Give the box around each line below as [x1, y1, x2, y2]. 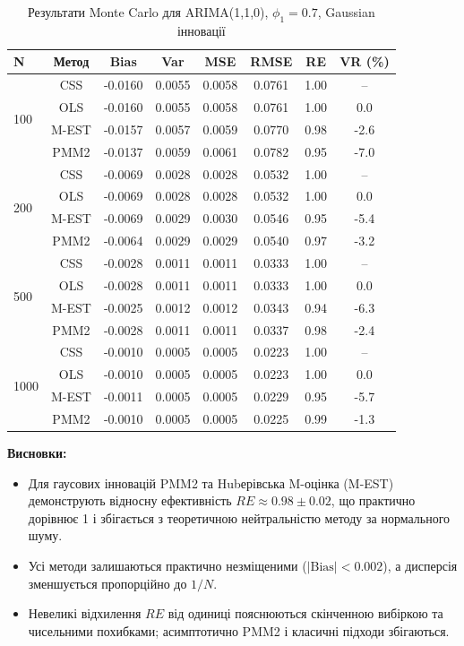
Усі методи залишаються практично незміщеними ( [28, 556, 307, 574]
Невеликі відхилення [28, 604, 142, 623]
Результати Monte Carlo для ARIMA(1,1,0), [27, 3, 269, 21]
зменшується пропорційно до [28, 573, 187, 592]
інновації [176, 21, 226, 39]
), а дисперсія [382, 556, 458, 574]
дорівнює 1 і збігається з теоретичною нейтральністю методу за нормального [28, 508, 451, 527]
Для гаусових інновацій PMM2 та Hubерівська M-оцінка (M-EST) [28, 473, 394, 492]
